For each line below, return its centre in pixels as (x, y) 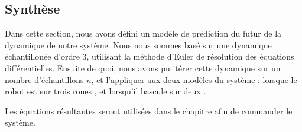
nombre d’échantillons (44, 79)
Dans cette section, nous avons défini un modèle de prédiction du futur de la (143, 33)
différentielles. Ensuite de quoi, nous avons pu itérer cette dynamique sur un (143, 67)
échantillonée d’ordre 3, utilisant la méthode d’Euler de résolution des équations (150, 56)
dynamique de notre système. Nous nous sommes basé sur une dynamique (138, 44)
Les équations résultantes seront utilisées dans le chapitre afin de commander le (149, 110)
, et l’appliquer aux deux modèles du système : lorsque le (194, 79)
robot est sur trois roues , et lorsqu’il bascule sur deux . (105, 91)
